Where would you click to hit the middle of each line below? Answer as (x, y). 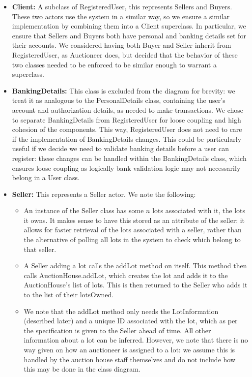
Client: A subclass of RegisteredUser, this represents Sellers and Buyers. (122, 6)
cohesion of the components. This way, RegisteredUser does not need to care (127, 129)
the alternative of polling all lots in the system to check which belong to (132, 239)
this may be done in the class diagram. (82, 369)
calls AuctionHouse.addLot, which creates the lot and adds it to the (126, 275)
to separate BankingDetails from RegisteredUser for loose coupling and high (126, 119)
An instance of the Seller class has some (84, 210)
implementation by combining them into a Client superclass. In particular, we (129, 26)
